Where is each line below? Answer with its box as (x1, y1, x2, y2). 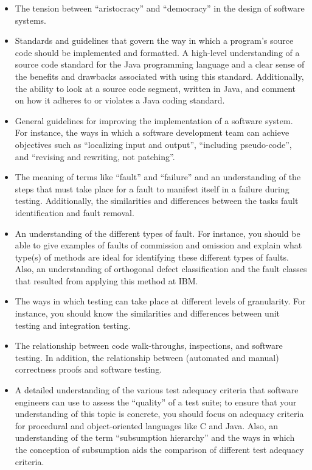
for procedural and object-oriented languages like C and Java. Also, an (15, 419, 278, 432)
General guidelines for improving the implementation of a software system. (15, 114, 293, 127)
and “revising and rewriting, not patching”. (15, 150, 175, 163)
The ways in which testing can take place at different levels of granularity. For (15, 295, 306, 307)
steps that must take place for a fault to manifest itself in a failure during (15, 182, 289, 195)
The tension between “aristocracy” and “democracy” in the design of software (15, 2, 305, 14)
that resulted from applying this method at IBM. (15, 274, 198, 287)
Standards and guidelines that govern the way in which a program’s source (15, 34, 294, 47)
